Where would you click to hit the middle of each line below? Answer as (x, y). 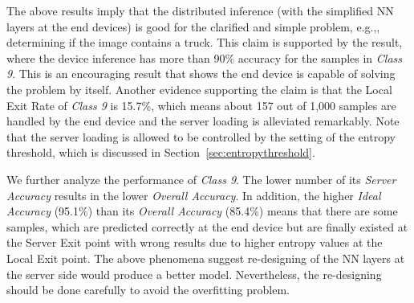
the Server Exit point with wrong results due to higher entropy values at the (195, 242)
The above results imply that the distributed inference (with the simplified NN (200, 10)
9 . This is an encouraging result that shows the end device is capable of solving (201, 74)
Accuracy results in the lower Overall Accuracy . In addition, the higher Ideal (194, 195)
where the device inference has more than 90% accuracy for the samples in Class (205, 57)
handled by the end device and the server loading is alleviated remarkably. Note (203, 121)
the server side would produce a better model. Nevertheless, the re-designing (194, 274)
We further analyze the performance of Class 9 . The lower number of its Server (201, 179)
